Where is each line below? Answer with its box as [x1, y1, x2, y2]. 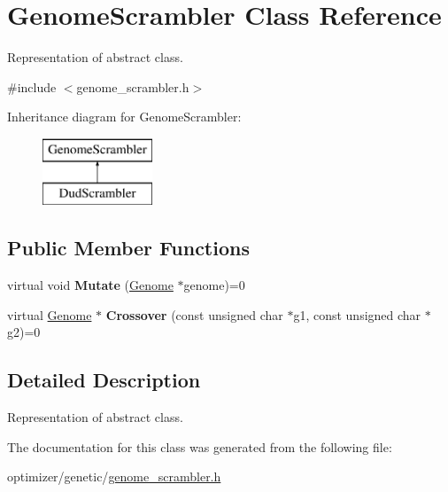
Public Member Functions [7, 234, 250, 262]
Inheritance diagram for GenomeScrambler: [7, 107, 242, 126]
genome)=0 [183, 276, 245, 294]
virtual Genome [7, 305, 92, 324]
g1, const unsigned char [293, 305, 421, 324]
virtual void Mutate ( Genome [7, 276, 174, 294]
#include [7, 77, 57, 96]
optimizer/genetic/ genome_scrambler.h [7, 467, 221, 486]
